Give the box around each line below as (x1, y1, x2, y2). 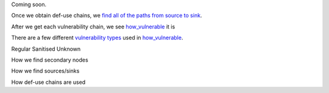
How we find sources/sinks (11, 67, 80, 75)
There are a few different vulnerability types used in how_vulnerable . (11, 34, 183, 42)
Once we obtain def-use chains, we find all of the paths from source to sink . (11, 12, 202, 19)
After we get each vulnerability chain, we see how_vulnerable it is (11, 23, 175, 30)
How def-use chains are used (11, 79, 86, 86)
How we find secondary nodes (11, 56, 88, 63)
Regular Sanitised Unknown (11, 45, 81, 53)
